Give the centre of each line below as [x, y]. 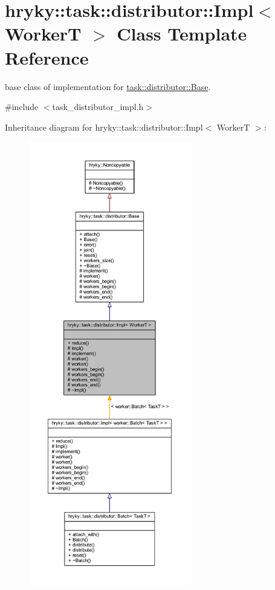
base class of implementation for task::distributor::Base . [108, 86]
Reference [47, 57]
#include [22, 107]
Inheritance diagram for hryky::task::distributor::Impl [104, 127]
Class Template [182, 34]
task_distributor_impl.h [98, 107]
